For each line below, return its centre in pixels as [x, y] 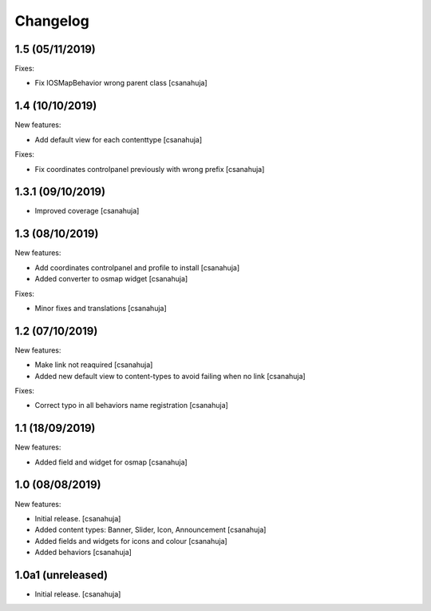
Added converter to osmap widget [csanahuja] [111, 279]
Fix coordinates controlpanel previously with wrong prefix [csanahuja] [150, 169]
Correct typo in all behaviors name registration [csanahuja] [132, 405]
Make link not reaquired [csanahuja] [94, 365]
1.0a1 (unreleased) [61, 575]
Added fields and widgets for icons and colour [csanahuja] [131, 541]
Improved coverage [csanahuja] [87, 211]
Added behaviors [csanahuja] [83, 553]
